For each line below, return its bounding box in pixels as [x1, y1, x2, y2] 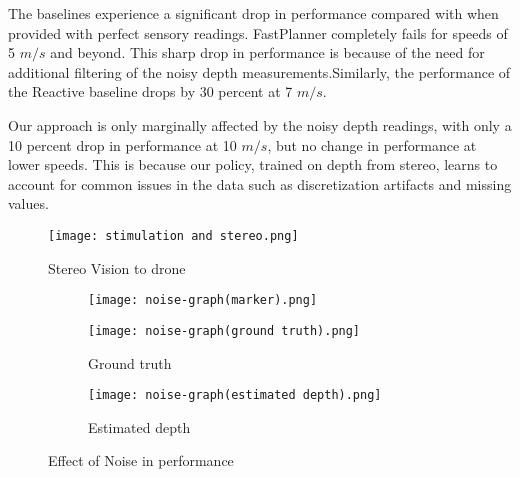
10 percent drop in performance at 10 [8, 134, 237, 155]
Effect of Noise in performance [48, 450, 234, 471]
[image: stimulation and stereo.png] [48, 228, 299, 243]
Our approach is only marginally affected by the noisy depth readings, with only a [8, 114, 512, 135]
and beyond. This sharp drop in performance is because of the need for [50, 42, 485, 63]
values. [8, 193, 49, 214]
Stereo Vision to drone [48, 257, 186, 278]
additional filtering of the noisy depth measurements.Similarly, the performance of [8, 61, 511, 82]
